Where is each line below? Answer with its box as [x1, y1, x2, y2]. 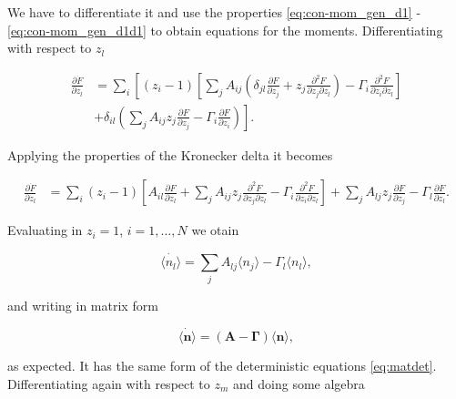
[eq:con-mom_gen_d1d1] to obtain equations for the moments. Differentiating [7, 20, 443, 39]
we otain [191, 220, 239, 240]
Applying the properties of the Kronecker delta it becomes [7, 145, 333, 164]
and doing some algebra [233, 374, 365, 394]
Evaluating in [7, 220, 83, 240]
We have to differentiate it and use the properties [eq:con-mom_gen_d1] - [7, 3, 421, 21]
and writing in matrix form [7, 295, 158, 314]
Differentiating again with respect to [7, 374, 210, 394]
